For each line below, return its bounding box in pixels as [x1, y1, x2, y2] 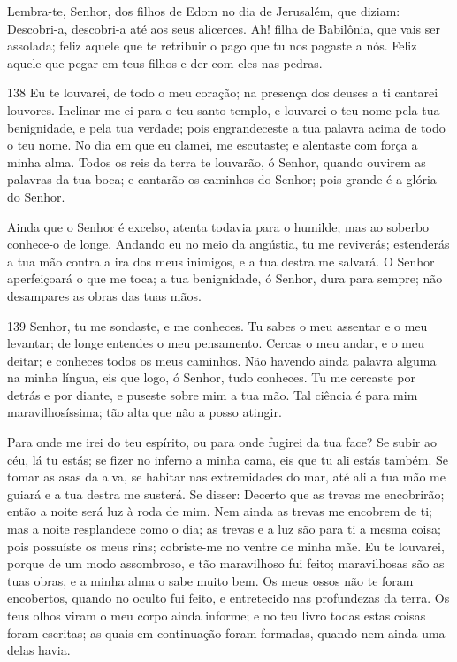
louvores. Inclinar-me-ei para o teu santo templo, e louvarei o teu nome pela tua [7, 100, 440, 119]
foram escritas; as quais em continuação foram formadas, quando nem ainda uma [7, 623, 446, 642]
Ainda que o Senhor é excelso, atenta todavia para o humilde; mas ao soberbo [7, 217, 430, 235]
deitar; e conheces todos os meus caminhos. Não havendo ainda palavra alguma [7, 350, 437, 369]
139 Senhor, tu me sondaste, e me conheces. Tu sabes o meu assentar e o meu [7, 316, 428, 335]
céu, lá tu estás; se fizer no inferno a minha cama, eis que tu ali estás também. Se [7, 450, 449, 468]
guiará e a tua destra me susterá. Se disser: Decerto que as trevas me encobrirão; [7, 484, 445, 503]
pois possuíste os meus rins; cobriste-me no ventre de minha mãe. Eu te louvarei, [7, 536, 445, 555]
